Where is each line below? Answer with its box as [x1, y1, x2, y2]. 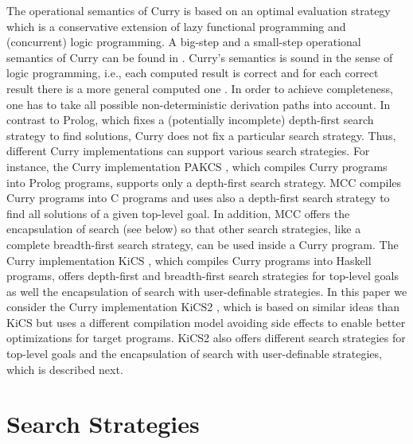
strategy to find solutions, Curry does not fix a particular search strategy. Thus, [6, 127, 396, 143]
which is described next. [6, 360, 123, 377]
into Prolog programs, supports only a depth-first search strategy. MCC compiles [6, 173, 402, 190]
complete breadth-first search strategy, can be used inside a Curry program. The [6, 236, 399, 252]
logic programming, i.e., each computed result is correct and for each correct [6, 64, 379, 81]
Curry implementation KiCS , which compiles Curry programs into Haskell [6, 251, 372, 268]
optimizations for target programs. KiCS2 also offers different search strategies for [6, 329, 406, 346]
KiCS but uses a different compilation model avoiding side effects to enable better [6, 314, 406, 330]
